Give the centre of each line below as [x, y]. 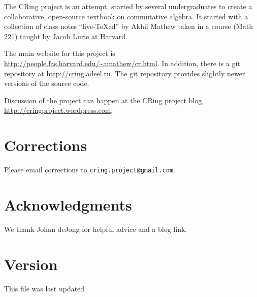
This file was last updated [44, 288]
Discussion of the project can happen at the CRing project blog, [104, 100]
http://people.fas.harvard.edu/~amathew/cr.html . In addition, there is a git [122, 63]
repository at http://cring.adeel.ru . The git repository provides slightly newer [125, 73]
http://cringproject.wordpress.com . [59, 110]
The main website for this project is [60, 53]
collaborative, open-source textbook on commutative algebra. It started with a [126, 16]
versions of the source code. [47, 83]
